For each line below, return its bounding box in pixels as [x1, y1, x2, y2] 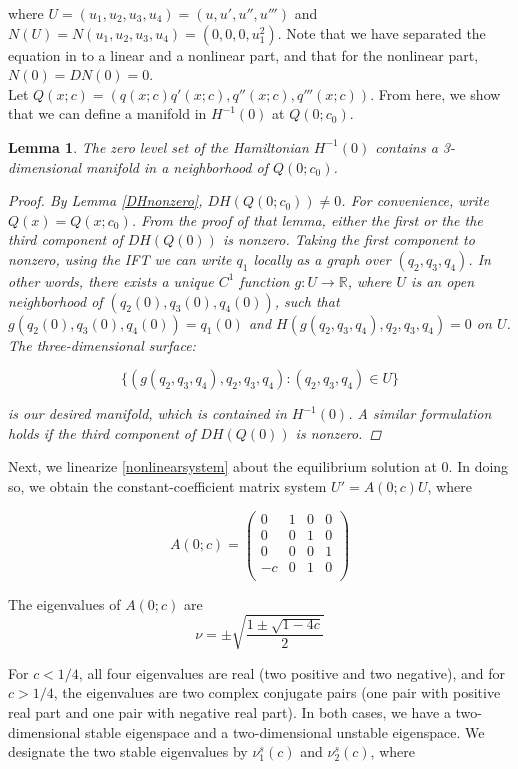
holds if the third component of [8, 422, 196, 443]
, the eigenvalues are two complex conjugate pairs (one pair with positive [53, 682, 501, 703]
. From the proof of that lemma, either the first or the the [131, 209, 483, 230]
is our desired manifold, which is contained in [8, 403, 287, 424]
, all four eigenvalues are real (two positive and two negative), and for [78, 662, 505, 683]
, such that [274, 290, 340, 311]
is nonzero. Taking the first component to [222, 229, 475, 250]
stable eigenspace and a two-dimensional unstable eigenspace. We [85, 721, 485, 742]
